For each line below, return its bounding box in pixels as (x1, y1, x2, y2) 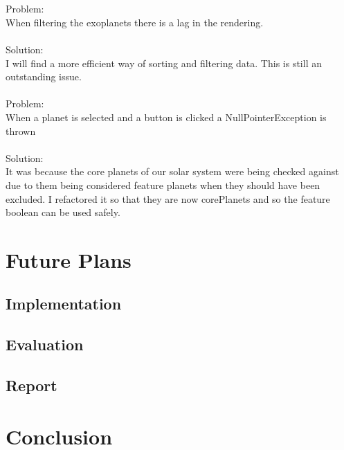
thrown (6, 123, 36, 138)
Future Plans (6, 245, 132, 273)
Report (6, 375, 57, 396)
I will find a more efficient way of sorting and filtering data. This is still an (6, 55, 322, 70)
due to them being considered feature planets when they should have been (6, 177, 320, 192)
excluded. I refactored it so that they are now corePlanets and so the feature (6, 191, 330, 206)
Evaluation (6, 334, 84, 355)
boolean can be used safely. (6, 205, 120, 219)
